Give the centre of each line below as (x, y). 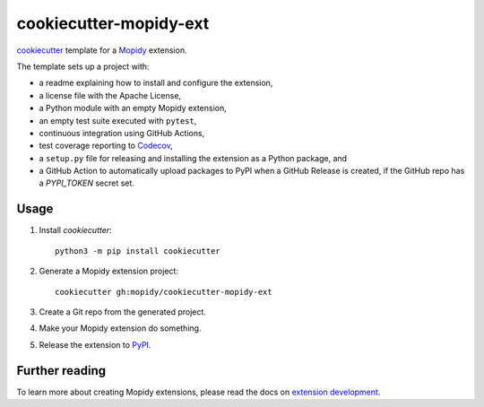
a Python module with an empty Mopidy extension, (133, 108)
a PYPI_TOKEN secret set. (86, 183)
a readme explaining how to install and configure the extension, (156, 83)
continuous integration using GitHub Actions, (122, 133)
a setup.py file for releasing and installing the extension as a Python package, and (193, 158)
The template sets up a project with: (83, 66)
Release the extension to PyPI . (95, 344)
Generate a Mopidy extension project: (109, 271)
